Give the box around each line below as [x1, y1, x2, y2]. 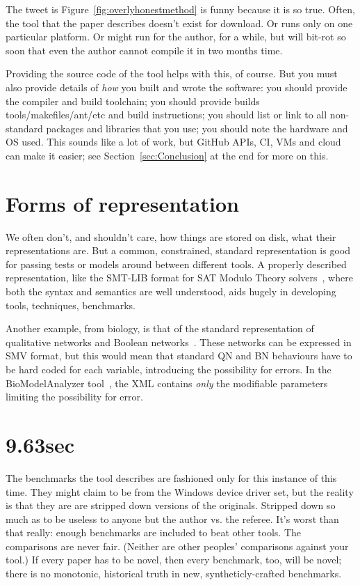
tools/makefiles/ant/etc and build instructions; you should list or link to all [6, 107, 327, 122]
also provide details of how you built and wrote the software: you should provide [6, 79, 347, 94]
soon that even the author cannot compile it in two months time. [6, 42, 283, 57]
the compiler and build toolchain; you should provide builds [6, 93, 260, 108]
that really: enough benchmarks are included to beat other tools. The [6, 525, 301, 540]
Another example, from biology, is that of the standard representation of [6, 321, 314, 336]
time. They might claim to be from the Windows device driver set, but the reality [6, 484, 354, 499]
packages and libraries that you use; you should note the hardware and [46, 120, 348, 135]
